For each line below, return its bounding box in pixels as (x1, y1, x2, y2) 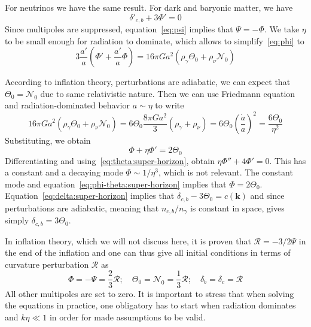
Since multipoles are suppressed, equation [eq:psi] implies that (5, 23, 233, 35)
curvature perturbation (5, 258, 89, 270)
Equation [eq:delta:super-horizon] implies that (5, 189, 175, 202)
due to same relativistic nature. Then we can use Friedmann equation (40, 87, 295, 99)
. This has (269, 154, 306, 166)
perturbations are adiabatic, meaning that (5, 201, 159, 214)
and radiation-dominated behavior (5, 99, 130, 111)
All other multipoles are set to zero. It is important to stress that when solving (5, 287, 294, 299)
